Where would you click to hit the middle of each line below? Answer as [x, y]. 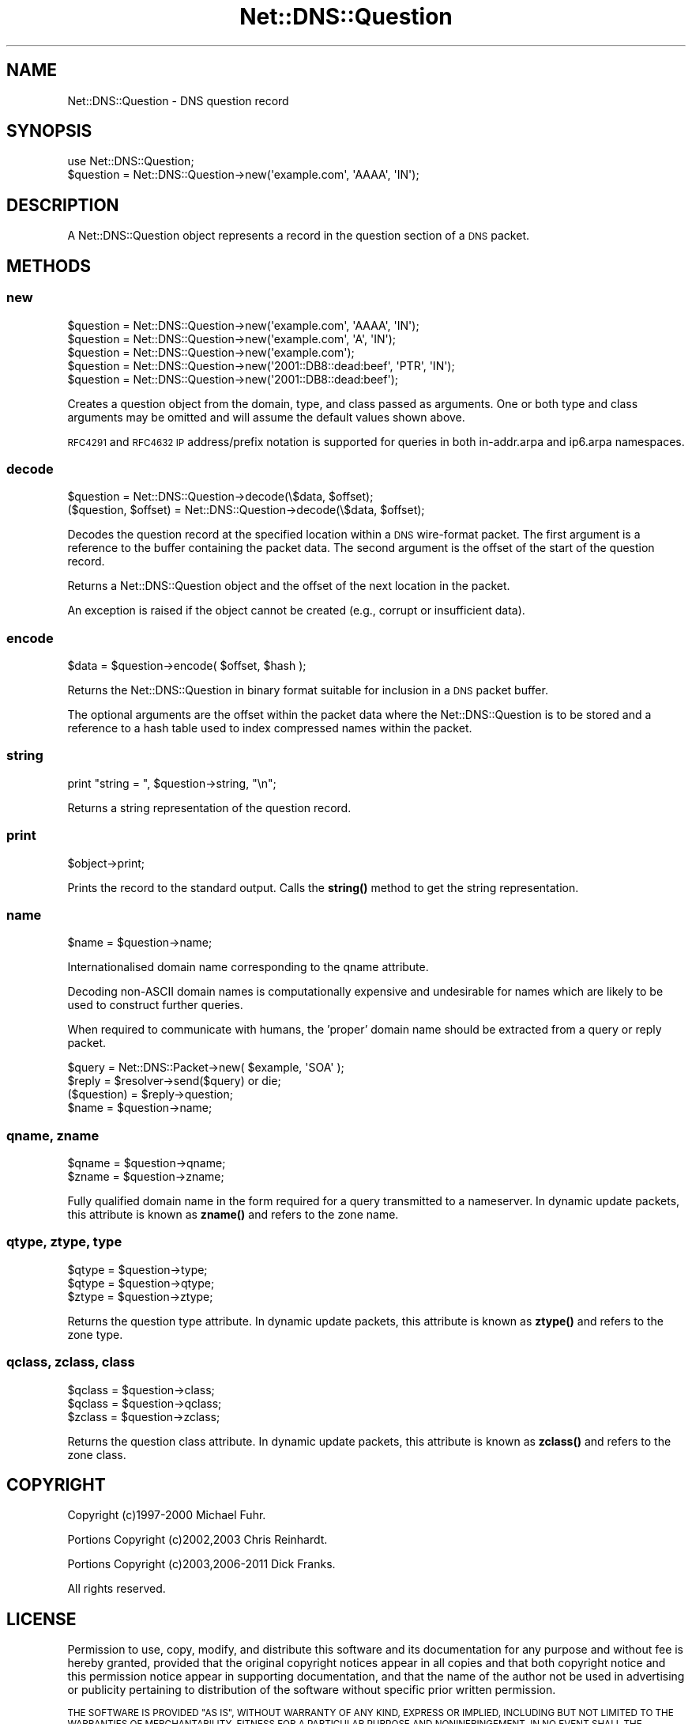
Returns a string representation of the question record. [209, 807]
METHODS [49, 266]
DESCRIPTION [63, 205]
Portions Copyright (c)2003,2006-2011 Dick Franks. [201, 1564]
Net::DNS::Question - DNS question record [178, 100]
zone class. [97, 1454]
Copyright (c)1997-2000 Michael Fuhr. [167, 1515]
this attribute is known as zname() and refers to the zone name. [233, 1214]
